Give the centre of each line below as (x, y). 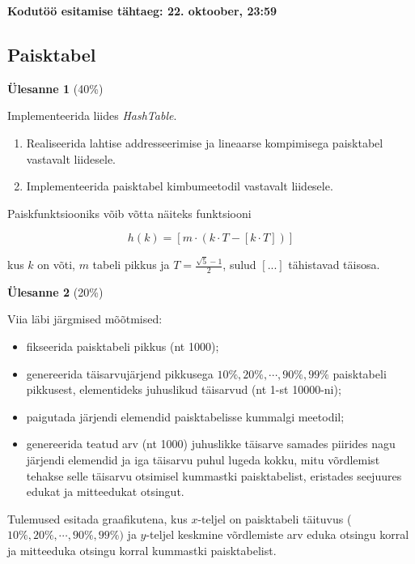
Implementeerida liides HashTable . (92, 115)
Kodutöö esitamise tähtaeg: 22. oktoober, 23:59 (142, 11)
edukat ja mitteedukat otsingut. (105, 491)
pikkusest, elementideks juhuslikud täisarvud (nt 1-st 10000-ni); (184, 389)
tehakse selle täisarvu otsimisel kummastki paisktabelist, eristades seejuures (214, 475)
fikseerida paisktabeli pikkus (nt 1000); (123, 346)
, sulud (239, 265)
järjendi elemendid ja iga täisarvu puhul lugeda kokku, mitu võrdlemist (203, 460)
